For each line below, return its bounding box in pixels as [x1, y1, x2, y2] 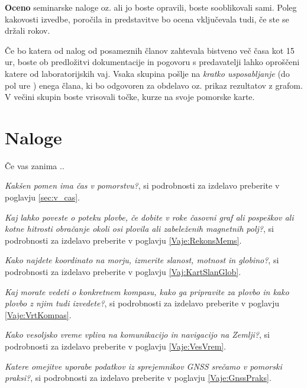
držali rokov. [5, 24, 50, 37]
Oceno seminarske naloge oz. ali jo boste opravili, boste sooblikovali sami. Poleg [5, 1, 297, 13]
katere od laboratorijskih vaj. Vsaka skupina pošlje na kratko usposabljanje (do [5, 67, 290, 79]
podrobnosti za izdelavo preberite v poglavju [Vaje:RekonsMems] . [5, 234, 242, 246]
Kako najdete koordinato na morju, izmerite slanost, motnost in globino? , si [5, 254, 279, 266]
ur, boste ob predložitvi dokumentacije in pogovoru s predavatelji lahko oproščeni [5, 56, 300, 68]
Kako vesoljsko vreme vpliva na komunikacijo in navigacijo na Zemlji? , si [5, 328, 270, 341]
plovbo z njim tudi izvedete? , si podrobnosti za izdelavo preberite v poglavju [5, 297, 280, 309]
